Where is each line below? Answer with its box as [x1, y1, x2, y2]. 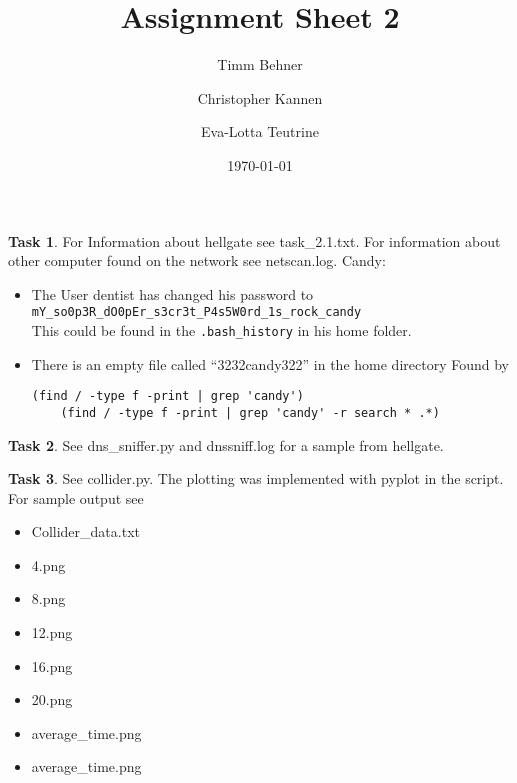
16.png [31, 655, 73, 676]
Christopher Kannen [197, 87, 323, 108]
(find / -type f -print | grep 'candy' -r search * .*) [60, 405, 440, 420]
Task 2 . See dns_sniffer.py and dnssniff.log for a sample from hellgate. [8, 434, 444, 455]
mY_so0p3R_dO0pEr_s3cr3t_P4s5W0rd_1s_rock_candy [31, 305, 362, 320]
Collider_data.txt [31, 521, 140, 542]
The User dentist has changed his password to [31, 283, 314, 304]
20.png [31, 689, 73, 710]
